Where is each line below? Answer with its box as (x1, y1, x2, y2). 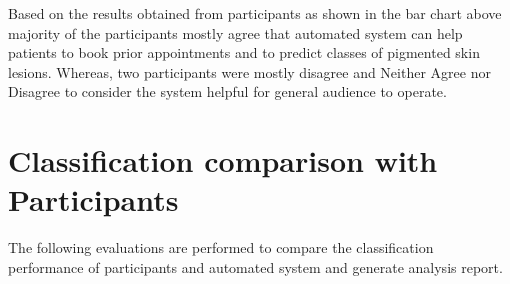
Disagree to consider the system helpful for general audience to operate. (8, 81, 447, 102)
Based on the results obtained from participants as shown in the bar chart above (8, 3, 502, 23)
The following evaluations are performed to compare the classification (8, 237, 434, 258)
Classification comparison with (8, 140, 438, 181)
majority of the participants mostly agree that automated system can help (8, 22, 463, 43)
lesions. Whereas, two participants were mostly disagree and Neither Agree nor (8, 61, 491, 82)
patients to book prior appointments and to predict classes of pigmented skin (8, 42, 480, 63)
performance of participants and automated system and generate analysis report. (8, 256, 503, 277)
